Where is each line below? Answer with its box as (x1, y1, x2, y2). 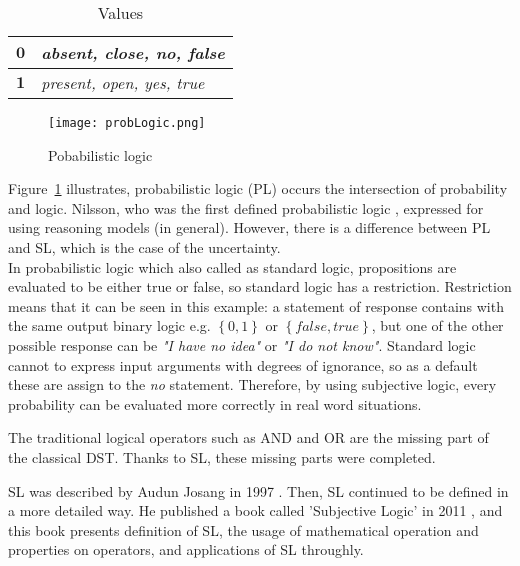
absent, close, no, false (41, 41, 225, 64)
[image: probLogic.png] (48, 116, 206, 130)
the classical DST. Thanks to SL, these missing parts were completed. (8, 446, 436, 467)
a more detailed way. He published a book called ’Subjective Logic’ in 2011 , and (8, 500, 503, 521)
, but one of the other (371, 315, 504, 336)
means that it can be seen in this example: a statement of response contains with (8, 295, 504, 316)
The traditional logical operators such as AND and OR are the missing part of (8, 427, 489, 448)
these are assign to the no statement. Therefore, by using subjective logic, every (8, 374, 497, 395)
